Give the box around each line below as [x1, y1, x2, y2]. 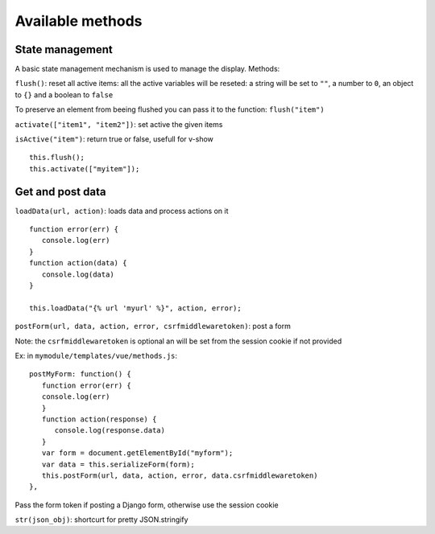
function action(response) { [41, 414, 157, 424]
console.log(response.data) [54, 426, 165, 435]
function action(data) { [29, 258, 127, 268]
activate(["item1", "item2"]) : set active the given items [14, 119, 223, 129]
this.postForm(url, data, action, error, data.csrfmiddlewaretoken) [41, 470, 318, 480]
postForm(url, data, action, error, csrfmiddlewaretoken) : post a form [14, 322, 292, 331]
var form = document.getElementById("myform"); [41, 449, 234, 458]
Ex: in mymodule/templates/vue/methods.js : [14, 351, 177, 360]
